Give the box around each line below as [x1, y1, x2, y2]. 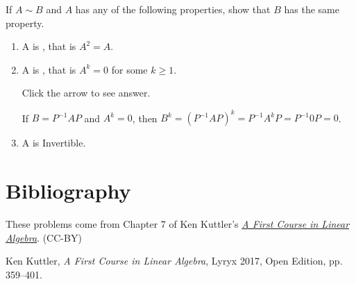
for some [111, 62, 148, 76]
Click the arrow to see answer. [22, 85, 151, 100]
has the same [284, 2, 339, 16]
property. [6, 15, 44, 30]
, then [132, 110, 158, 125]
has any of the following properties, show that [75, 2, 271, 16]
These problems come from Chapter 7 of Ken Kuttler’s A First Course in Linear [6, 217, 350, 231]
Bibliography [6, 176, 131, 205]
